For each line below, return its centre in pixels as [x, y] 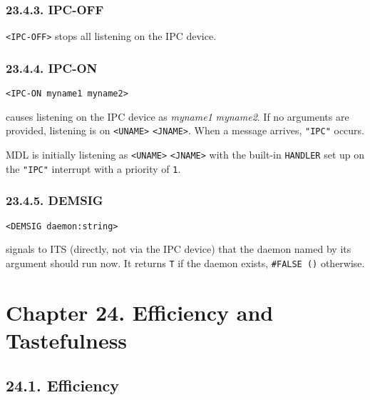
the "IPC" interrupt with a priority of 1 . [93, 168]
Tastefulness [67, 340]
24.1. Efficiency [63, 385]
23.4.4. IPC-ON [52, 67]
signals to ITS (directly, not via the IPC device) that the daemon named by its [179, 249]
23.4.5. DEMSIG [55, 200]
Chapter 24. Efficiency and [140, 312]
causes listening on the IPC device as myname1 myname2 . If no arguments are [178, 116]
